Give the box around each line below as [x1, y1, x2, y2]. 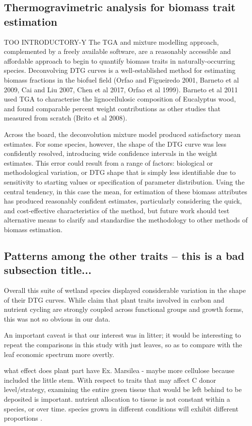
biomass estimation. [4, 224, 63, 234]
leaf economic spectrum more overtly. [4, 349, 114, 359]
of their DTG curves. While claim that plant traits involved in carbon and [4, 294, 224, 305]
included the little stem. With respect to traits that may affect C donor [4, 375, 216, 385]
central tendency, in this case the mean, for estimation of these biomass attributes [4, 186, 247, 196]
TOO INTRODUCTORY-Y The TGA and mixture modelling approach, [4, 36, 219, 47]
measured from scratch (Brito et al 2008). [4, 113, 127, 123]
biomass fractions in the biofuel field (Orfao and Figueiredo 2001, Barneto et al [4, 74, 239, 85]
